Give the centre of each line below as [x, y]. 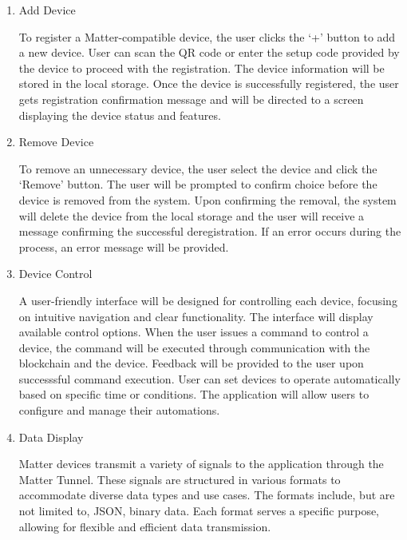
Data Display [51, 437]
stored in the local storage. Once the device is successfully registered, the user [209, 83]
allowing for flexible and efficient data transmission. [145, 526]
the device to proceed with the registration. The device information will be [202, 67]
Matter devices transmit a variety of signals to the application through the [201, 464]
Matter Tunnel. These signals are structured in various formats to [180, 479]
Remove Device [56, 142]
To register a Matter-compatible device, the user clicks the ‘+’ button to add [207, 36]
